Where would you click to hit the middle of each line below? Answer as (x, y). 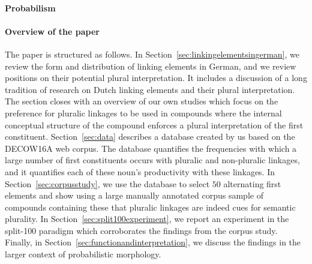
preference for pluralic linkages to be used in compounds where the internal (143, 112)
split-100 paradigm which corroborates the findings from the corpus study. (141, 230)
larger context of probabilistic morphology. (83, 254)
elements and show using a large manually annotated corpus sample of (134, 195)
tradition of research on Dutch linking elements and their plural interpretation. (150, 89)
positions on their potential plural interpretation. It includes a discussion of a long (156, 78)
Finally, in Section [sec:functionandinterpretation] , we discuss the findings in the (153, 242)
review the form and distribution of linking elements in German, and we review (151, 66)
